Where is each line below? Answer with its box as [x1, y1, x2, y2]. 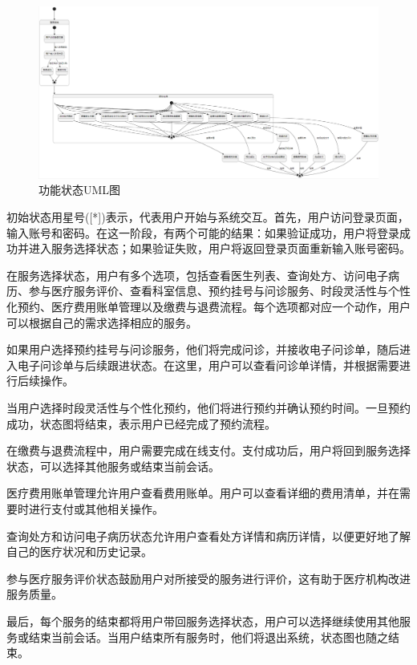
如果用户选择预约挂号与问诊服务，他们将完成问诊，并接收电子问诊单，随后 [6, 341, 399, 358]
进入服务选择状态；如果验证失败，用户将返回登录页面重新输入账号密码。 [28, 240, 411, 257]
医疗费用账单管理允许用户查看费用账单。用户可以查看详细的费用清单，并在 [6, 485, 399, 501]
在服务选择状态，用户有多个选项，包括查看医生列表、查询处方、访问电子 [6, 266, 388, 283]
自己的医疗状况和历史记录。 [6, 543, 152, 560]
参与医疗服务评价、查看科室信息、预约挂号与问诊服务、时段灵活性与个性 [28, 282, 411, 299]
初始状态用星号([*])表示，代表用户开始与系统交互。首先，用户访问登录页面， [6, 209, 409, 225]
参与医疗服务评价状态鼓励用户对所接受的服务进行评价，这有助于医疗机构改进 [6, 570, 411, 586]
